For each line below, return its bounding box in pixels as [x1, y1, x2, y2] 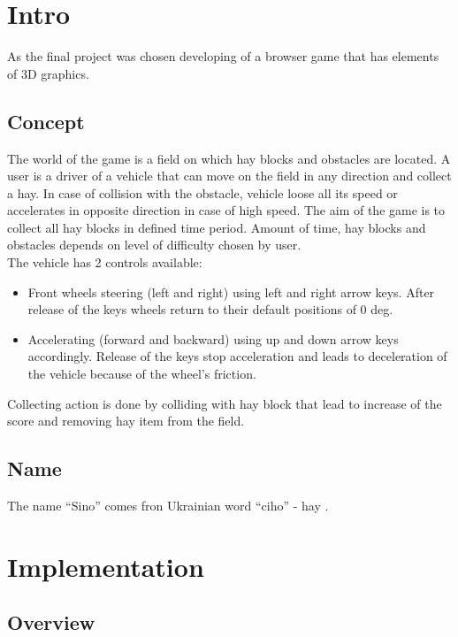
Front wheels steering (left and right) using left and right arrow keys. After [27, 282, 435, 301]
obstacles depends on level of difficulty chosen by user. [7, 235, 302, 254]
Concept [7, 107, 85, 134]
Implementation [7, 548, 204, 584]
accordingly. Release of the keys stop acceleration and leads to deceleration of [27, 347, 447, 365]
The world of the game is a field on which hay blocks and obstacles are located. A [7, 149, 451, 167]
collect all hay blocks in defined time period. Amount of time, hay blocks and [7, 218, 426, 236]
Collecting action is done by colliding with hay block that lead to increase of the [7, 394, 442, 412]
